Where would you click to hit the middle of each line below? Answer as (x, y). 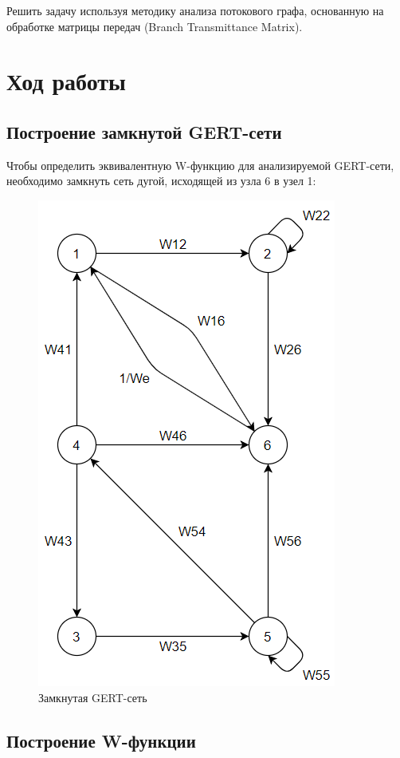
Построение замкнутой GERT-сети (144, 131)
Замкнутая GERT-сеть (93, 697)
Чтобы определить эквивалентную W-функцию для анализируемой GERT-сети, (200, 165)
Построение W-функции (101, 740)
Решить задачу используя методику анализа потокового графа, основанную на (195, 10)
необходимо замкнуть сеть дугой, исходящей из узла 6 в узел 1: (161, 181)
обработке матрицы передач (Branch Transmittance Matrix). (155, 26)
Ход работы (66, 81)
